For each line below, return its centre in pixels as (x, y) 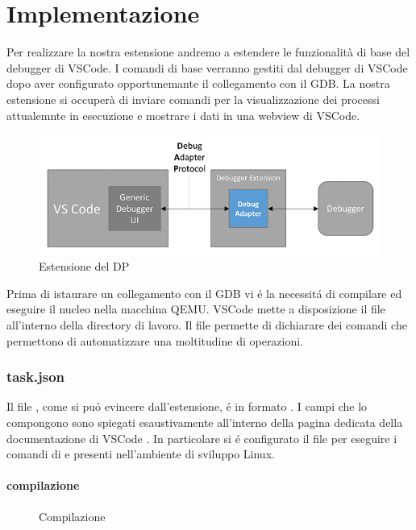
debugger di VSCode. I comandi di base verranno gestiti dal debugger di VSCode (207, 67)
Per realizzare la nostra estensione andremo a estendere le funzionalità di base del (208, 52)
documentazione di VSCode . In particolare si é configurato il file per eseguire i (202, 438)
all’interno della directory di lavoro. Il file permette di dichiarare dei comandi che (207, 324)
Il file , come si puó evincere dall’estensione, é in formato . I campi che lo (187, 406)
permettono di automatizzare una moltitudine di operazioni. (155, 340)
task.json (36, 377)
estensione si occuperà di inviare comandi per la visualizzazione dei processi (193, 99)
